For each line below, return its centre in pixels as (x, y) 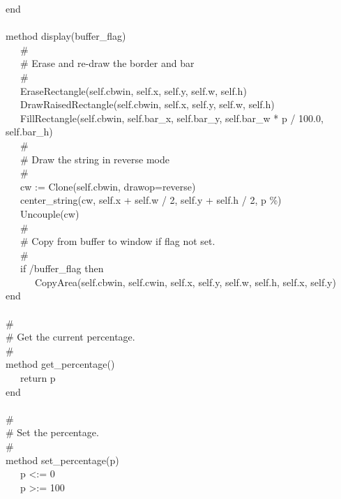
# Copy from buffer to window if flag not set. (118, 241)
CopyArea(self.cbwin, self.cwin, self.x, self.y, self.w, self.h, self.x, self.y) (185, 282)
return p (38, 378)
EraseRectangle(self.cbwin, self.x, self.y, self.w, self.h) (133, 90)
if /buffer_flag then (62, 268)
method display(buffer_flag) (66, 36)
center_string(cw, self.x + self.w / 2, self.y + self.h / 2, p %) (151, 200)
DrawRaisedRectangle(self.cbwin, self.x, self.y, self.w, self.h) (147, 104)
